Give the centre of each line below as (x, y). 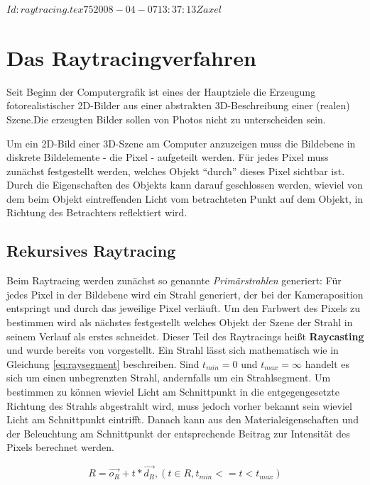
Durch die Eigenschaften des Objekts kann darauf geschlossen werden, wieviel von (185, 185)
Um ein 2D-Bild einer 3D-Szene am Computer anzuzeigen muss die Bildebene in (181, 143)
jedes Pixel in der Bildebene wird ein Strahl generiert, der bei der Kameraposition (185, 294)
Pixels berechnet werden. (61, 447)
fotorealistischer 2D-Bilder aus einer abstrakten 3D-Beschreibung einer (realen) (178, 105)
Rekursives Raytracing (91, 251)
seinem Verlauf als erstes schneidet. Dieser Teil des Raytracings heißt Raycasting (185, 336)
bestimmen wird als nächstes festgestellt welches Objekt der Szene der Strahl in (180, 322)
